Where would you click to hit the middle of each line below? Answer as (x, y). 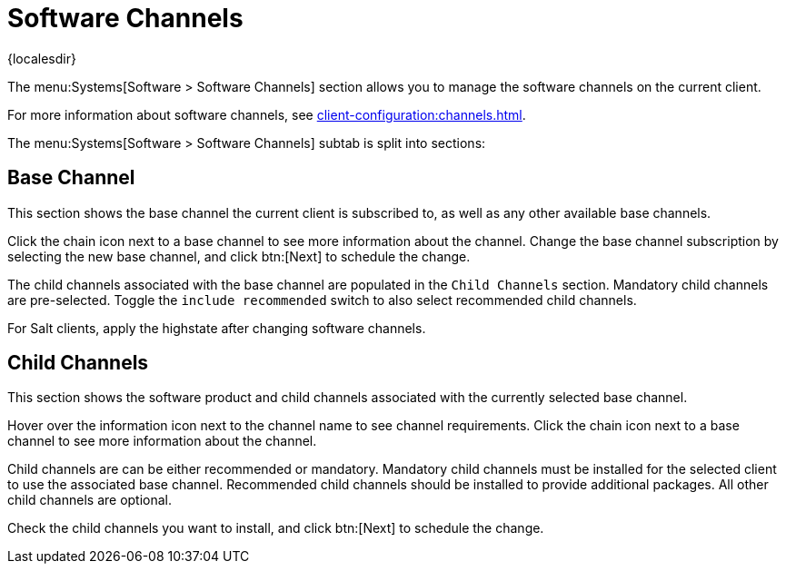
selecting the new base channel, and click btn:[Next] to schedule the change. (239, 256)
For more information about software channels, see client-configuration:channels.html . (267, 114)
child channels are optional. (90, 500)
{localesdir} (42, 58)
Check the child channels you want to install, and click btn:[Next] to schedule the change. (276, 528)
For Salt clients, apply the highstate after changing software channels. (217, 328)
